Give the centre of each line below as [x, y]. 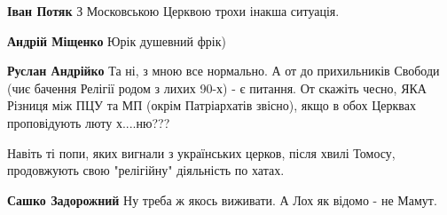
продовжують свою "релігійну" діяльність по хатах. [146, 170]
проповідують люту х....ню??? [89, 122]
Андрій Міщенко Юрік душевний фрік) [117, 40]
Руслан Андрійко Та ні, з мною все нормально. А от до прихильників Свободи [223, 71]
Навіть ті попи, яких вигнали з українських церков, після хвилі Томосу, [201, 152]
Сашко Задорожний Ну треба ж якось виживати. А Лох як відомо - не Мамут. [222, 199]
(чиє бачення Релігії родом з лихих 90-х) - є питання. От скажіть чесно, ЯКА [217, 88]
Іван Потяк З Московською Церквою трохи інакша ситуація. [173, 11]
